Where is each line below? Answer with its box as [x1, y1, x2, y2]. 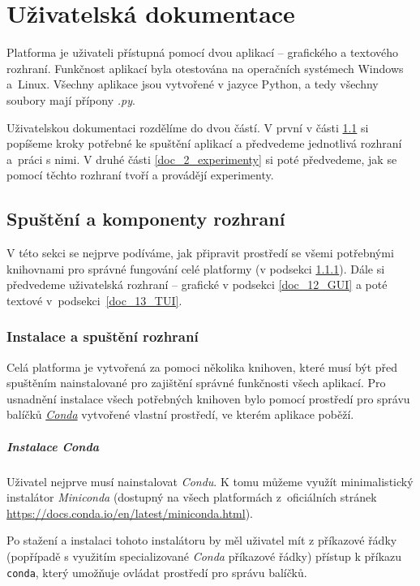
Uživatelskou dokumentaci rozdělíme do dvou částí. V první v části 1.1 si [6, 118, 369, 136]
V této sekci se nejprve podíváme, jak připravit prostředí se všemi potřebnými [6, 244, 394, 261]
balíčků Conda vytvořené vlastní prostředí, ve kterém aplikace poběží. [6, 406, 354, 423]
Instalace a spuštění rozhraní [6, 326, 199, 347]
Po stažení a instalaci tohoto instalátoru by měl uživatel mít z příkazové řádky [6, 532, 397, 549]
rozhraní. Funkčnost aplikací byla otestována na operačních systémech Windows [6, 59, 404, 76]
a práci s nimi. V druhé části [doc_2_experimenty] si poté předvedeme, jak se [6, 150, 397, 167]
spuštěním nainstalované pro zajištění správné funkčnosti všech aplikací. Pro [6, 374, 386, 391]
